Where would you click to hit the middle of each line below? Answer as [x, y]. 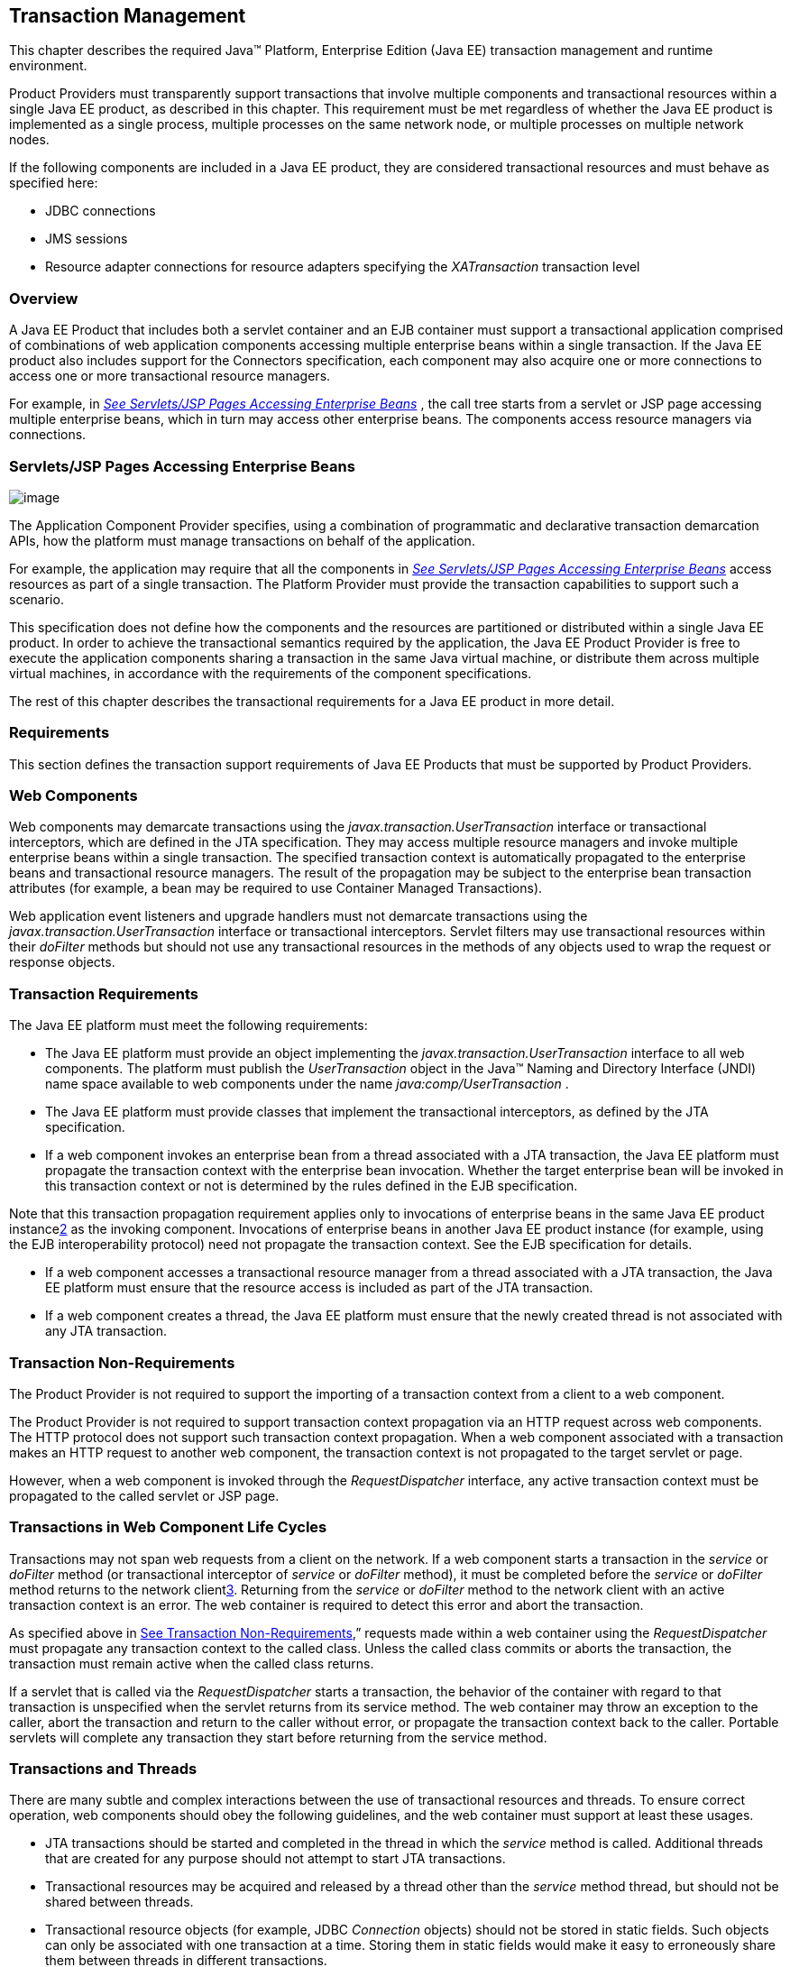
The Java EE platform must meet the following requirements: [188, 1025]
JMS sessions [87, 239]
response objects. [62, 962]
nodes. [29, 140]
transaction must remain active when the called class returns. [192, 1663]
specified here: [54, 183]
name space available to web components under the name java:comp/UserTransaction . [307, 1084]
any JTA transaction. [106, 1331]
